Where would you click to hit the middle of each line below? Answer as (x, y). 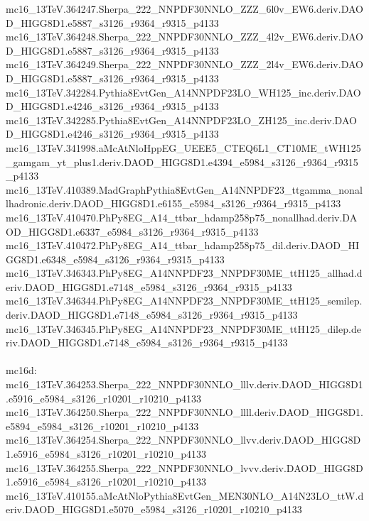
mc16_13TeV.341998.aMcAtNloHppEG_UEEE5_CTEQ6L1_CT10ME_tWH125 (183, 147)
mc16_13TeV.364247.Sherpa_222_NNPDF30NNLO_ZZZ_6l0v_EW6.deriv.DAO (184, 9)
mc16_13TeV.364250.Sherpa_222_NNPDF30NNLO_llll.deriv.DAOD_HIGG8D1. (184, 412)
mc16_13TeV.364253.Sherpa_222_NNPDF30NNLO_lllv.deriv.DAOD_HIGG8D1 (184, 384)
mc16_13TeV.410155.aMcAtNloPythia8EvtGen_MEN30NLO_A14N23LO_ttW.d (185, 495)
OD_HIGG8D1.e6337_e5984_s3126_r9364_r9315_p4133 (132, 231)
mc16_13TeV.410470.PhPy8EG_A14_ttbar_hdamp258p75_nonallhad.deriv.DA (182, 217)
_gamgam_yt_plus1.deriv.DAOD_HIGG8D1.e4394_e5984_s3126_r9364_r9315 (182, 161)
